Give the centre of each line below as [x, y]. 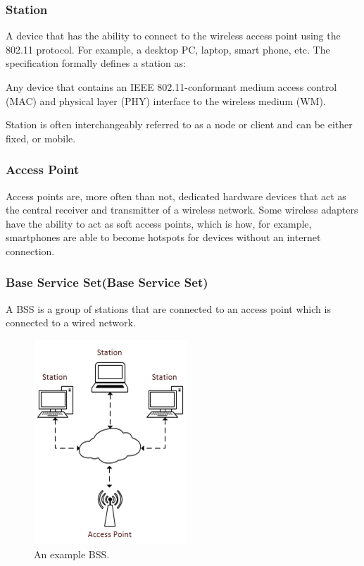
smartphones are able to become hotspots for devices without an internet [163, 237]
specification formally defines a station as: [96, 63]
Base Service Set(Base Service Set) [107, 282]
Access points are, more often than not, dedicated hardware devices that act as [176, 196]
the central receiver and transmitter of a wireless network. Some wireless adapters [182, 210]
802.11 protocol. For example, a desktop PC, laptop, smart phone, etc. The [168, 49]
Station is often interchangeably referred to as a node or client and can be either [179, 124]
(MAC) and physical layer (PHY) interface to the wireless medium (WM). [166, 100]
